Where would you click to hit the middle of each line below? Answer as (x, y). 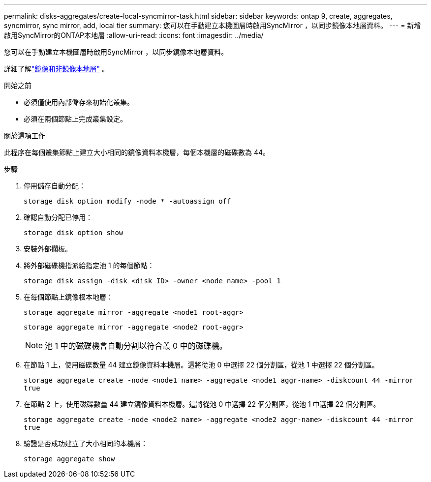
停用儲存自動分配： (55, 186)
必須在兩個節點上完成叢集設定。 (75, 119)
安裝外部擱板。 (48, 249)
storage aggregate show (69, 459)
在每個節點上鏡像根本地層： (68, 297)
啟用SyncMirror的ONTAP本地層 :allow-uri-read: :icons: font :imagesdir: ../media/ (134, 35)
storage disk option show (74, 233)
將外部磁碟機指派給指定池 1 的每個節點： (89, 265)
